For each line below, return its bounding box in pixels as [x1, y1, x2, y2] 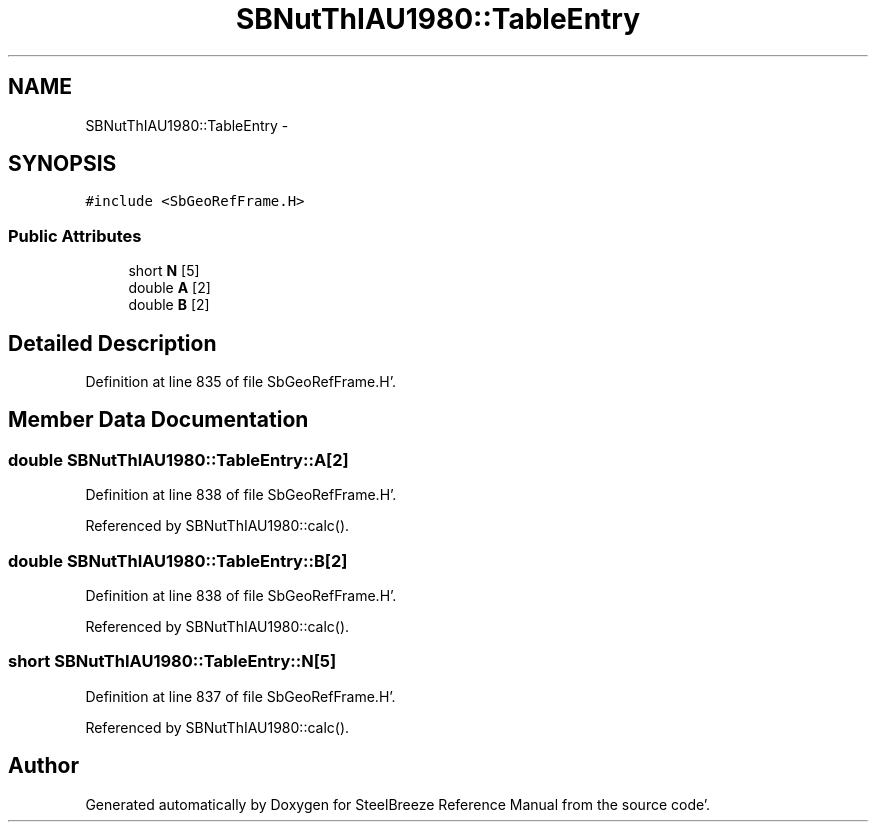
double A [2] [128, 279, 211, 297]
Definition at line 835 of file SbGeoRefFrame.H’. [85, 373, 396, 391]
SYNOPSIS [8, 151, 117, 177]
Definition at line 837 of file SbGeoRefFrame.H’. [85, 687, 396, 705]
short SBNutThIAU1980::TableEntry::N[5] [8, 651, 337, 672]
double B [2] [128, 296, 210, 314]
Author [8, 753, 79, 779]
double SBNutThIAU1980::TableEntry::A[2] [8, 449, 349, 470]
